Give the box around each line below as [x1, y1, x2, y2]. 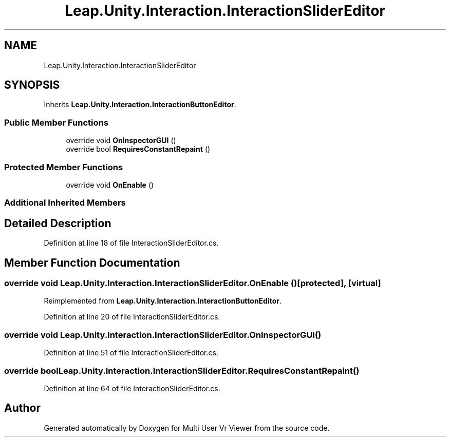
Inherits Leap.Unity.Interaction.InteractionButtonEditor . [44, 100, 236, 109]
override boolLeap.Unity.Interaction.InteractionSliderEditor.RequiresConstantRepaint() [4, 365, 360, 376]
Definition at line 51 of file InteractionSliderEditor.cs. [44, 348, 218, 357]
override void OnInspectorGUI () [66, 136, 176, 145]
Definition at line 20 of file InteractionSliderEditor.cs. [44, 312, 220, 322]
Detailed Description [4, 216, 111, 230]
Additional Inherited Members [4, 197, 126, 208]
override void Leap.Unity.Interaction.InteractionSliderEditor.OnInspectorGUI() [4, 329, 322, 340]
